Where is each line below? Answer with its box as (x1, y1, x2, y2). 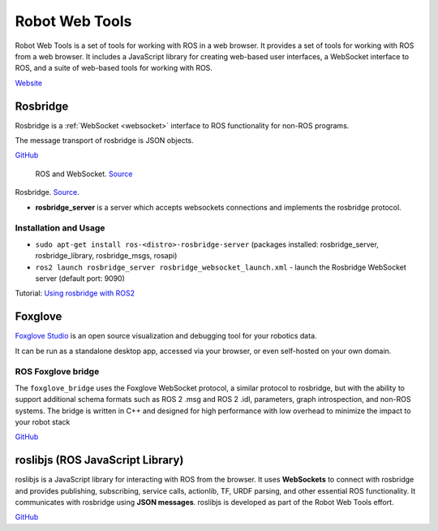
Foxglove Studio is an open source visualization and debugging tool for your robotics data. (15, 331, 317, 341)
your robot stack (15, 417, 71, 426)
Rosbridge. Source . (15, 188, 80, 197)
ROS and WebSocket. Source (35, 169, 133, 179)
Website (15, 78, 43, 88)
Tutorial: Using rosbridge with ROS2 (15, 288, 135, 298)
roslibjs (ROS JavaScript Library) (15, 453, 184, 467)
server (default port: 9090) (35, 273, 126, 283)
